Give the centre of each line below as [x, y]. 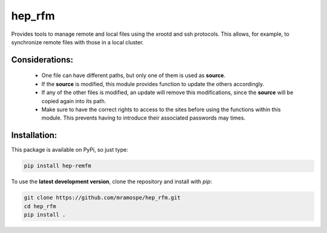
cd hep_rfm [40, 206]
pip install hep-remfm [58, 166]
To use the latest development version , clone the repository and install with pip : [111, 181]
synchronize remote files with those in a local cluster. [78, 42]
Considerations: [42, 60]
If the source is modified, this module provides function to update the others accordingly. [153, 84]
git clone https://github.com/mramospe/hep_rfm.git [102, 198]
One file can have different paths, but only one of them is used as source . [134, 75]
